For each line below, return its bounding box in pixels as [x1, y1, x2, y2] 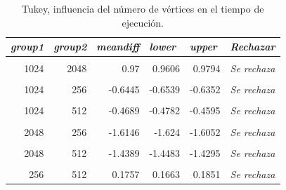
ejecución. [122, 15, 164, 29]
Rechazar [230, 39, 275, 54]
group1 [11, 39, 44, 54]
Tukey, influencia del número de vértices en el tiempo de [22, 1, 264, 15]
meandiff [96, 39, 140, 54]
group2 [53, 39, 87, 54]
